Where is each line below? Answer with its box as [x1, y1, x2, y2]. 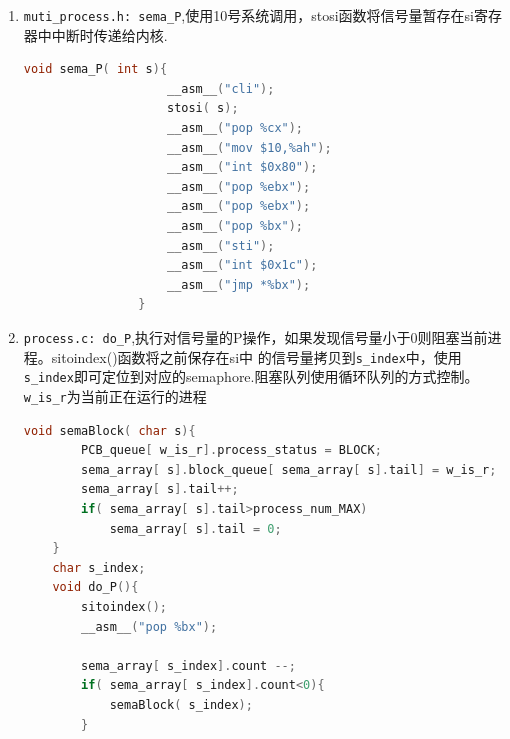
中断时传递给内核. [51, 24, 168, 45]
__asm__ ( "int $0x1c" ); [166, 258, 318, 273]
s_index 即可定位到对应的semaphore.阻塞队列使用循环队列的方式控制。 [23, 366, 479, 387]
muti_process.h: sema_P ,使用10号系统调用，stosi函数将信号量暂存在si [23, 5, 474, 25]
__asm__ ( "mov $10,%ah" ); [166, 140, 332, 155]
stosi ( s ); [166, 101, 239, 116]
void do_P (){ [52, 580, 139, 595]
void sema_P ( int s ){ [23, 62, 168, 77]
